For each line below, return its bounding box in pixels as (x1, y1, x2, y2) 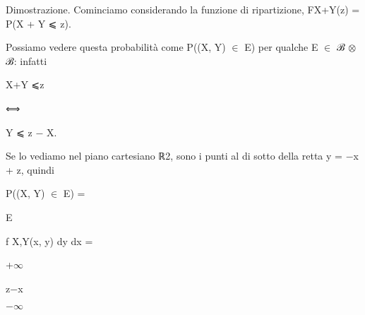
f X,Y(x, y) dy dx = (6, 233, 93, 248)
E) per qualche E (244, 40, 318, 54)
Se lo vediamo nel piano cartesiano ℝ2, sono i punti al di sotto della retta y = (6, 148, 342, 163)
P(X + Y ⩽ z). (6, 16, 71, 30)
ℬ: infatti (6, 53, 47, 68)
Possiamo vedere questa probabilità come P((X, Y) (6, 40, 226, 54)
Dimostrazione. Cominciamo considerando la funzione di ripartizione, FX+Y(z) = (6, 2, 360, 16)
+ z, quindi (6, 162, 54, 177)
